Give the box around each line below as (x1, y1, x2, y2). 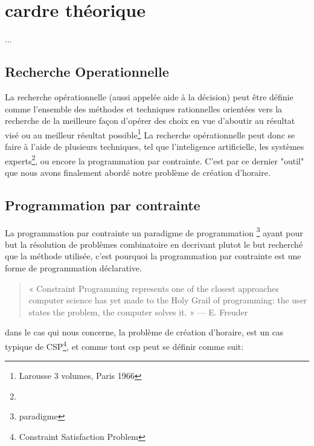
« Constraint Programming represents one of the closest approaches (28, 282, 279, 294)
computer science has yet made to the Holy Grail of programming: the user (28, 294, 307, 306)
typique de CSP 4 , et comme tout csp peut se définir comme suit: (5, 338, 244, 352)
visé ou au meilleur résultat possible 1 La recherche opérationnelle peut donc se (5, 126, 295, 141)
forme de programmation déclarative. (5, 262, 142, 274)
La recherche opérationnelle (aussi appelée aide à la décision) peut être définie (5, 90, 293, 103)
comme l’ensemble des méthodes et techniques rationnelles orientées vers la (5, 102, 283, 115)
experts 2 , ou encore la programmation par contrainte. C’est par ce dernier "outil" (5, 152, 304, 167)
